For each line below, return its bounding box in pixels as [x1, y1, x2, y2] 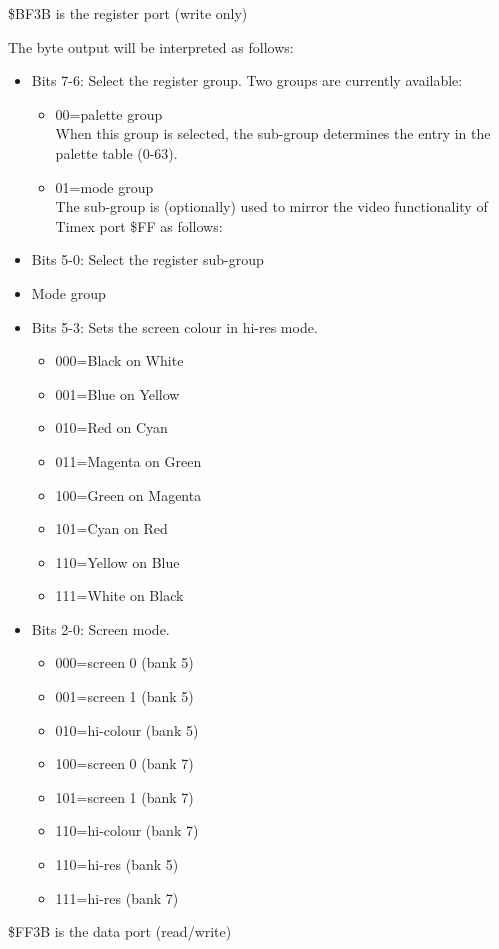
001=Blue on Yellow [55, 383, 180, 404]
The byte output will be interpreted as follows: [8, 36, 294, 57]
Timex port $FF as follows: [55, 215, 223, 236]
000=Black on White [55, 350, 184, 371]
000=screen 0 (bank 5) [55, 652, 194, 673]
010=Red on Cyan [55, 417, 168, 438]
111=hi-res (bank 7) [55, 887, 179, 908]
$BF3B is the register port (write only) [8, 3, 248, 23]
